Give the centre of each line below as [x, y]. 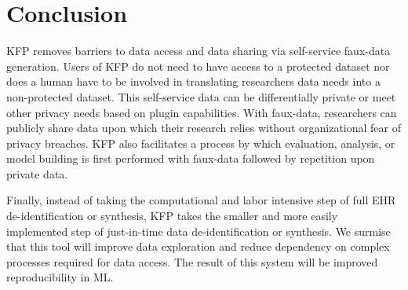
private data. [37, 173]
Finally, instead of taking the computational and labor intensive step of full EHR [201, 200]
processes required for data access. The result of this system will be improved [192, 261]
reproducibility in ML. [60, 277]
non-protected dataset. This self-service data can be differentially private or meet [201, 96]
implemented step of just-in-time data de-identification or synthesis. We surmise [199, 231]
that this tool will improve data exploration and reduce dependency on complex [198, 246]
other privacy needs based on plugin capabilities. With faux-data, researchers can [202, 112]
